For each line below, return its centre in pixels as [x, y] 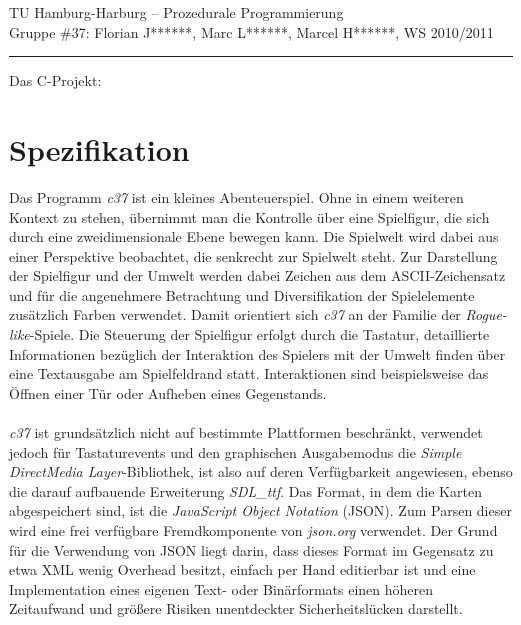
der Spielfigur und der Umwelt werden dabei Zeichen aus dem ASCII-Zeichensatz [257, 275]
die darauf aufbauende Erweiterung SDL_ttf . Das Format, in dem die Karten [245, 490]
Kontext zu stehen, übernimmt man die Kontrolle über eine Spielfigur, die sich [249, 216]
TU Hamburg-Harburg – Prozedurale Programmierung [176, 12]
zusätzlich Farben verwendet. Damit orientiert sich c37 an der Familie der [235, 314]
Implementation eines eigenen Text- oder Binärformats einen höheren [221, 588]
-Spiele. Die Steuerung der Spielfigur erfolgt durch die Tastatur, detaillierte [259, 334]
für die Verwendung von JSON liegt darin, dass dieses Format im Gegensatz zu [251, 549]
